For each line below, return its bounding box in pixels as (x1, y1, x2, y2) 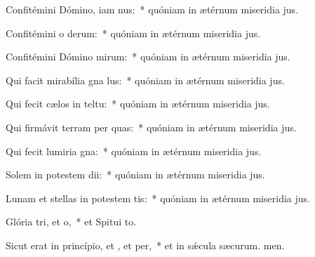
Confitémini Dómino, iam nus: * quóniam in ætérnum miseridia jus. (6, 2, 299, 16)
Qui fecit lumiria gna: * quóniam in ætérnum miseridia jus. (6, 143, 262, 158)
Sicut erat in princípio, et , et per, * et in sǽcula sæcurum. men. (6, 237, 285, 252)
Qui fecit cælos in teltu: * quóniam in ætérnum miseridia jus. (6, 96, 270, 111)
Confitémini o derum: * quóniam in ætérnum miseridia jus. (6, 25, 261, 40)
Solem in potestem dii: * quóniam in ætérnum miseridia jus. (6, 167, 265, 182)
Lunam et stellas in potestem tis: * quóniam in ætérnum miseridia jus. (6, 190, 310, 205)
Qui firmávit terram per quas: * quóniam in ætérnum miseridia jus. (6, 119, 297, 134)
